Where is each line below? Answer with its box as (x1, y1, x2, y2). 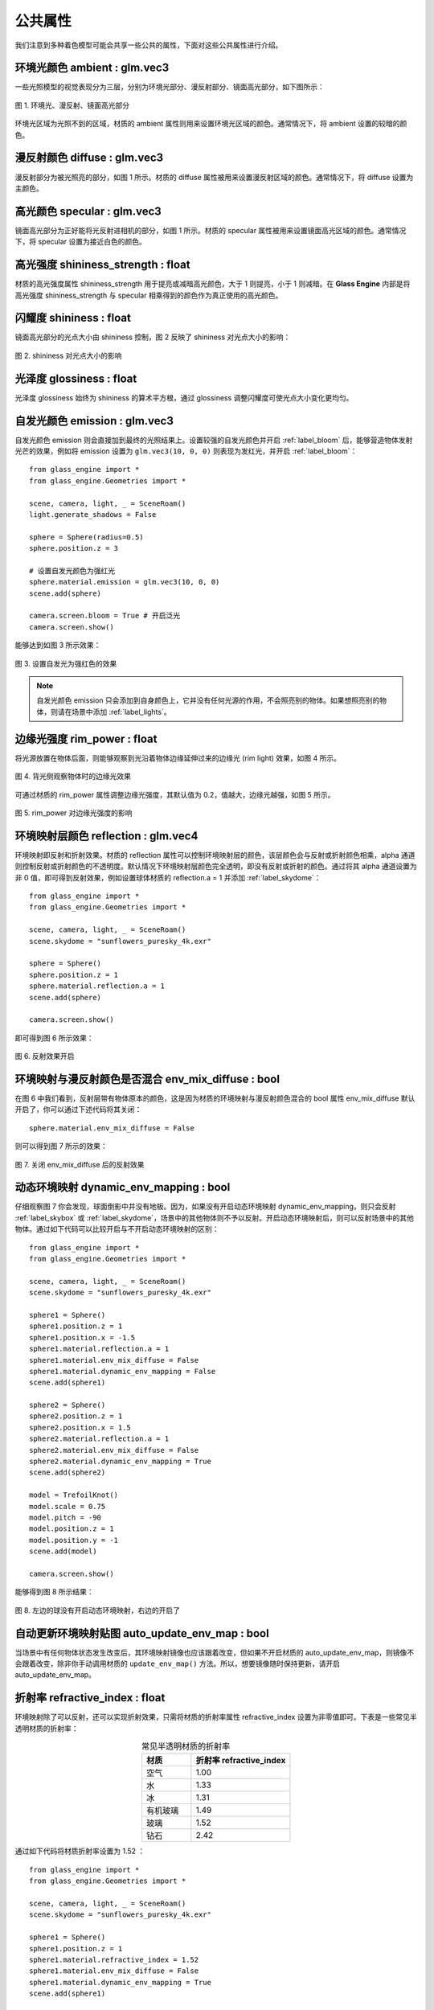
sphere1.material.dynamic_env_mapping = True (29, 1978, 212, 1987)
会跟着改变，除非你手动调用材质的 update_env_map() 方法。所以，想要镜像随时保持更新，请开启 (14, 1659, 341, 1668)
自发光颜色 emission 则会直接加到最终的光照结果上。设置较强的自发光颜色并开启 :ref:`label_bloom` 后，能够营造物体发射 (14, 435, 413, 445)
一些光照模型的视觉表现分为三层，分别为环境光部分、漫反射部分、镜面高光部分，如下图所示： (14, 82, 325, 92)
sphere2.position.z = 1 (29, 1412, 123, 1421)
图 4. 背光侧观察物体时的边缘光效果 (14, 772, 132, 781)
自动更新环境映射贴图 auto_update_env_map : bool (14, 1626, 269, 1640)
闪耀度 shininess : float (14, 311, 132, 325)
